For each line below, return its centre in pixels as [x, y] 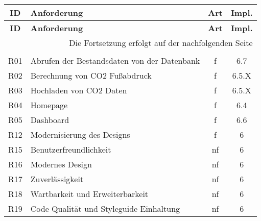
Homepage [49, 105]
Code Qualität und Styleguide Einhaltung [105, 208]
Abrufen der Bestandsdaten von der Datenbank [115, 60]
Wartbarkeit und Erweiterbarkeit [89, 194]
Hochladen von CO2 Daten [79, 90]
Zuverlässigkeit [57, 179]
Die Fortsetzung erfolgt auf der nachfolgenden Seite [161, 43]
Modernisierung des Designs [80, 134]
